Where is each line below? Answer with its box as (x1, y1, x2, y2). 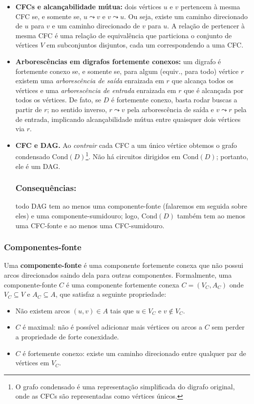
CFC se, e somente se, (15, 11, 82, 21)
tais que (110, 305, 134, 315)
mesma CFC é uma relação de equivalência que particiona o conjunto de (15, 30, 232, 40)
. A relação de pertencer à (167, 21, 245, 31)
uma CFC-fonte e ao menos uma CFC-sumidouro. (15, 220, 165, 230)
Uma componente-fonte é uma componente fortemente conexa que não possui (4, 260, 243, 270)
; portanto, (216, 151, 249, 161)
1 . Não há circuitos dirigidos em (85, 150, 181, 161)
